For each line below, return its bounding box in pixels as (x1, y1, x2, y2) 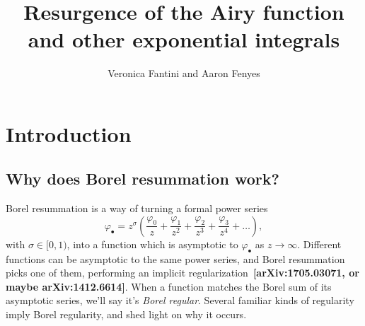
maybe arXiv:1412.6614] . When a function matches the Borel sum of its (6, 279, 332, 293)
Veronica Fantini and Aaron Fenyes (108, 66, 260, 81)
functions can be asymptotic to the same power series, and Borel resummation (6, 251, 345, 266)
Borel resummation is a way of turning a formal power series (6, 201, 268, 216)
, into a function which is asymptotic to (66, 236, 238, 251)
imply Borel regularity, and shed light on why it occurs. (6, 307, 247, 322)
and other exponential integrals (28, 25, 340, 54)
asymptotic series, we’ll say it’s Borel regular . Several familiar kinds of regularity (6, 293, 354, 308)
